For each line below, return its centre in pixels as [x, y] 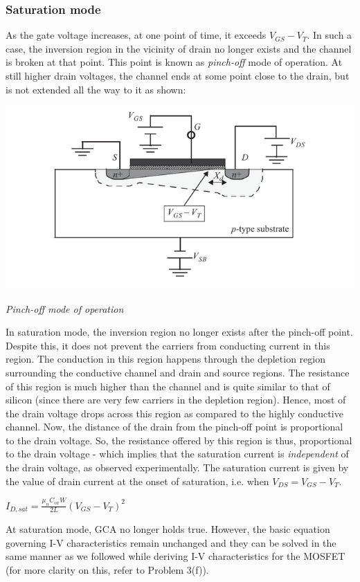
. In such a [330, 35]
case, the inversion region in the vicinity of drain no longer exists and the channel [179, 48]
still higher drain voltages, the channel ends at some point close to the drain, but [178, 75]
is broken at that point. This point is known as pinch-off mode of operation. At [174, 62]
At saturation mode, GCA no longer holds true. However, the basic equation [168, 528]
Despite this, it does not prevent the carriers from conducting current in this [168, 345]
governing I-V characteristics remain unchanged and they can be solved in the [171, 542]
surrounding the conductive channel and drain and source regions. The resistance [178, 372]
